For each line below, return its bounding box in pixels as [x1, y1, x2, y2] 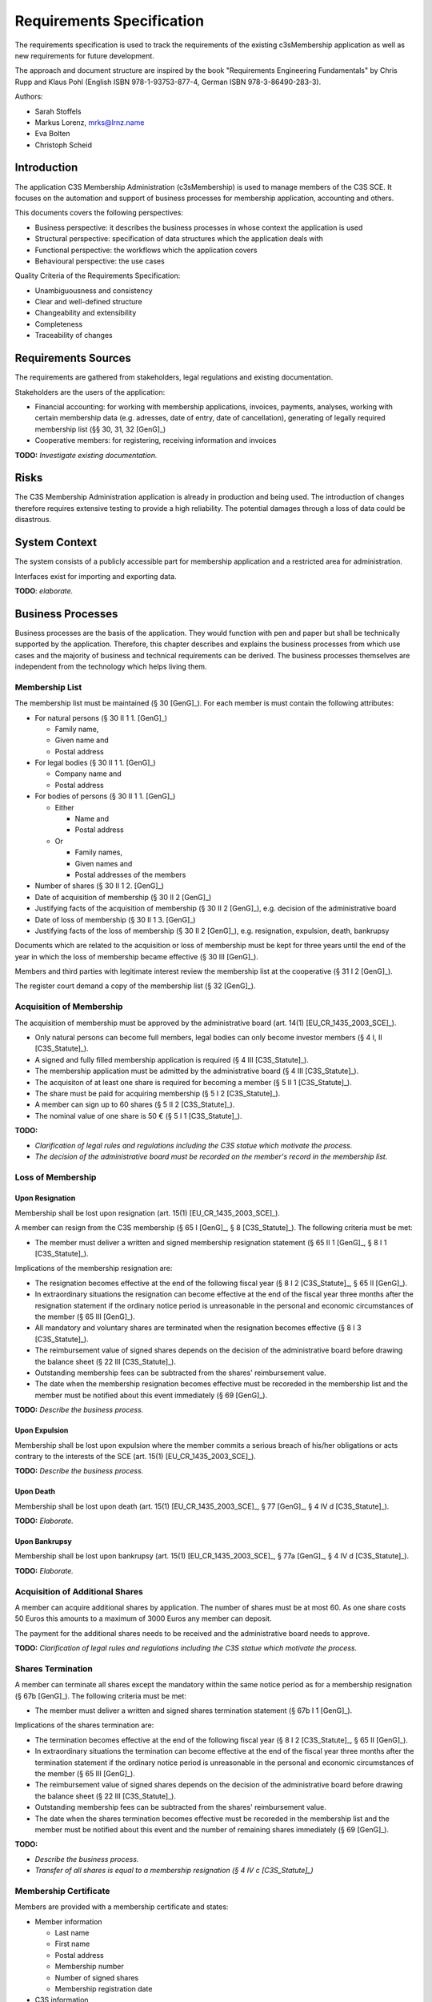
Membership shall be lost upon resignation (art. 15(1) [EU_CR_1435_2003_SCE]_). [14, 1208, 280, 1217]
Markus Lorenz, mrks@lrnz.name [34, 117, 145, 127]
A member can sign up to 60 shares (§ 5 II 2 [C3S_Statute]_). [34, 1099, 235, 1109]
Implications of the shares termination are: [14, 1720, 154, 1730]
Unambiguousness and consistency [34, 285, 153, 295]
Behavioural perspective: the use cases [34, 256, 166, 266]
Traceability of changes [34, 331, 113, 340]
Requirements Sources [14, 352, 131, 365]
